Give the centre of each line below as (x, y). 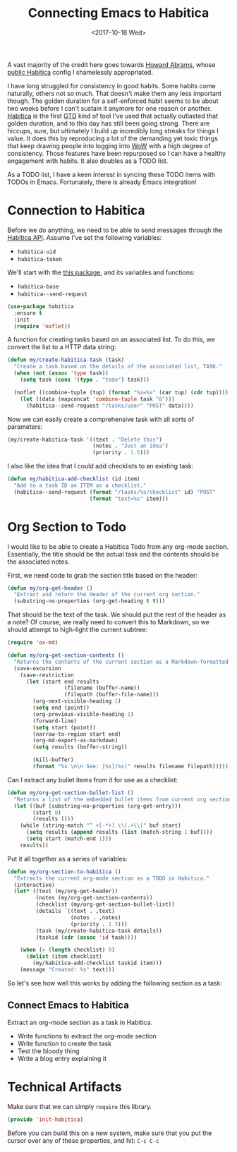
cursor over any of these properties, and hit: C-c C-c (84, 1140)
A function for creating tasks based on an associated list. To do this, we (111, 339)
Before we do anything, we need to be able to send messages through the (115, 230)
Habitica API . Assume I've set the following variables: (85, 237)
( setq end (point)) (61, 708)
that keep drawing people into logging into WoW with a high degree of (109, 145)
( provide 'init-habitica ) (45, 1120)
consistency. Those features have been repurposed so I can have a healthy (117, 153)
